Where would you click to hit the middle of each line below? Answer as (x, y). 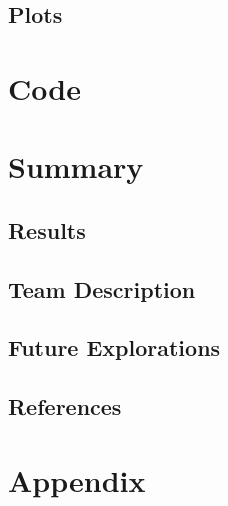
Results (47, 229)
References (65, 406)
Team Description (102, 288)
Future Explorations (114, 347)
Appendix (77, 479)
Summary (76, 166)
